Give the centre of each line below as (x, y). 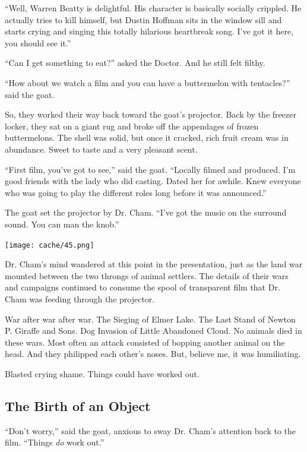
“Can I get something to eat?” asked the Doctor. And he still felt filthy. (135, 63)
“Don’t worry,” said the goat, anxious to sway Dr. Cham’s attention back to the (151, 430)
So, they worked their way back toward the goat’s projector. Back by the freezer (151, 114)
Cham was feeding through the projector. (80, 298)
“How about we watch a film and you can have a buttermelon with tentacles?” (148, 82)
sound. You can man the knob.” (62, 224)
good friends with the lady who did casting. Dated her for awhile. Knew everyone (153, 181)
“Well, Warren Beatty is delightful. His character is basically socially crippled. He (153, 8)
